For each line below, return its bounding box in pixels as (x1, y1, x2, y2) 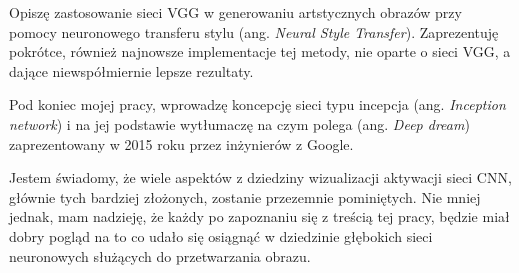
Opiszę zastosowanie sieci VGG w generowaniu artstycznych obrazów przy (9, 2, 462, 22)
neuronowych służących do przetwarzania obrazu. (9, 245, 311, 266)
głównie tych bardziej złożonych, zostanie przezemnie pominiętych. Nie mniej (9, 186, 481, 207)
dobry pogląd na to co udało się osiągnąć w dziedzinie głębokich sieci (9, 225, 433, 246)
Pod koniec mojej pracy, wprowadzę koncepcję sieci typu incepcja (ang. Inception (9, 94, 506, 115)
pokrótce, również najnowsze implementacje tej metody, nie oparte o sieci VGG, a (9, 41, 511, 62)
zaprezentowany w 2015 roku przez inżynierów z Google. (9, 133, 354, 154)
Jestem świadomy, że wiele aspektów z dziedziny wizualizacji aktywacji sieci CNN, (9, 167, 512, 188)
